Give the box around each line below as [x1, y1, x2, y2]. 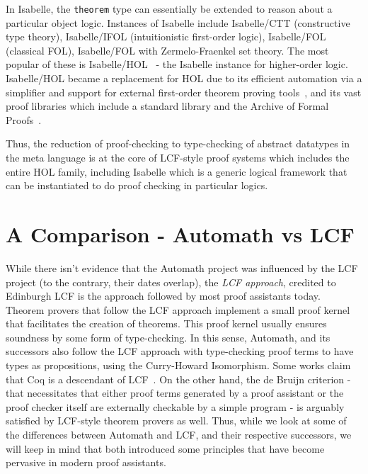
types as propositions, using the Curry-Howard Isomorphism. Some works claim [6, 358, 351, 373]
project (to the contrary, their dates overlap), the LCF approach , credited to [6, 274, 336, 289]
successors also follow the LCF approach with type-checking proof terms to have [6, 344, 354, 359]
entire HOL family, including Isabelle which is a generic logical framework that [6, 164, 347, 179]
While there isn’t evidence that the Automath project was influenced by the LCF [6, 260, 358, 275]
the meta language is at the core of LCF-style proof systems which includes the [6, 150, 350, 164]
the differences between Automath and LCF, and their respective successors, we [6, 427, 352, 442]
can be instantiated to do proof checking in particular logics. [6, 178, 268, 193]
